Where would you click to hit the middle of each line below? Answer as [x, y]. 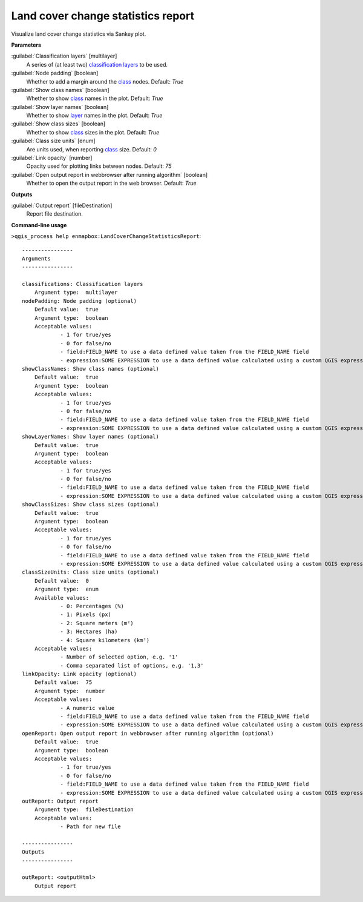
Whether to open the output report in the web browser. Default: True [111, 183]
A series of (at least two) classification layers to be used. [97, 64]
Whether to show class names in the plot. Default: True [95, 98]
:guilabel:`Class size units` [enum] [54, 141]
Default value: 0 [62, 581]
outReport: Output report [60, 801]
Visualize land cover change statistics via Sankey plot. [79, 34]
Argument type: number [70, 691]
